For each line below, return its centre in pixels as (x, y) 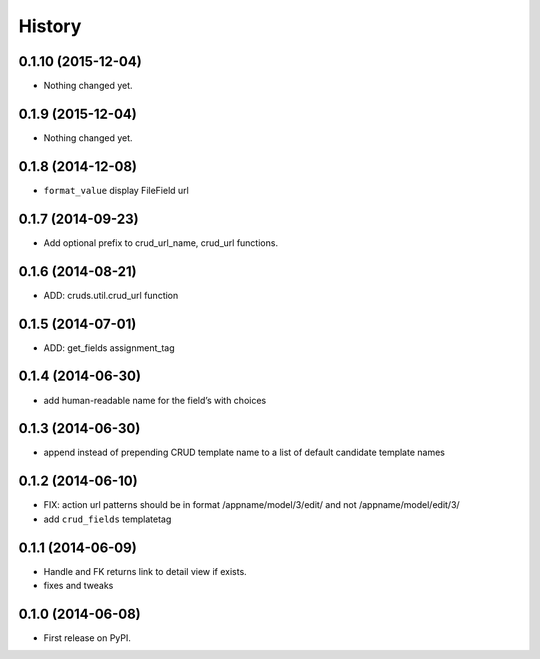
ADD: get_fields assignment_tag (109, 347)
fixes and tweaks (78, 585)
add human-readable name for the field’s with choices (155, 400)
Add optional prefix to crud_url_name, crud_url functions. (161, 242)
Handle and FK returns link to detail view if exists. (145, 571)
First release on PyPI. (87, 637)
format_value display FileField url (116, 190)
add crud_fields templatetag (107, 519)
